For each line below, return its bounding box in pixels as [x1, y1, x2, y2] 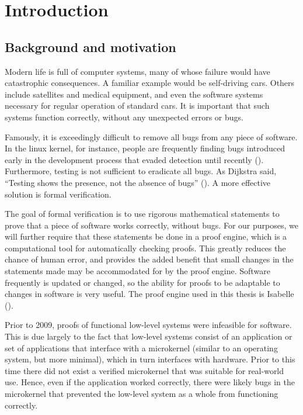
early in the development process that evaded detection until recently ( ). [5, 153, 264, 165]
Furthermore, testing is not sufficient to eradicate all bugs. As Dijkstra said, [5, 165, 277, 177]
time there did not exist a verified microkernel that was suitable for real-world [5, 364, 284, 376]
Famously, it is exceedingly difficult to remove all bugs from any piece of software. [5, 130, 298, 143]
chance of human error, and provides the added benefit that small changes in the [5, 253, 294, 265]
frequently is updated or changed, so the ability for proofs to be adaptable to [5, 276, 280, 288]
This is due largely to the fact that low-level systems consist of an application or [5, 330, 292, 343]
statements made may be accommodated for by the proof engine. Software [5, 265, 270, 277]
